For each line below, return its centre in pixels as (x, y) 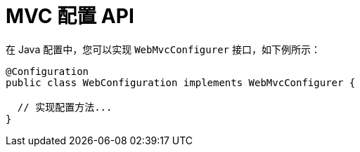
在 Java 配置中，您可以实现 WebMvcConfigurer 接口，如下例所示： (163, 49)
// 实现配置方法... (65, 107)
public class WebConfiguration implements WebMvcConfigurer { (181, 82)
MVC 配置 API (70, 16)
